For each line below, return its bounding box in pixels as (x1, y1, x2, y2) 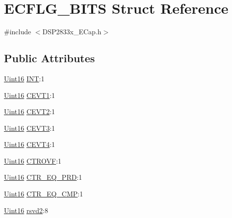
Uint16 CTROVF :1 (4, 155, 62, 166)
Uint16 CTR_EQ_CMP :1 (4, 189, 83, 199)
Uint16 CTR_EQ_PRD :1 (4, 172, 82, 182)
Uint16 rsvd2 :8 (4, 205, 48, 215)
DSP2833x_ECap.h (42, 26, 102, 37)
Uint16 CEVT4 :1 (4, 139, 55, 149)
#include (4, 26, 31, 37)
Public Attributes (4, 50, 95, 66)
